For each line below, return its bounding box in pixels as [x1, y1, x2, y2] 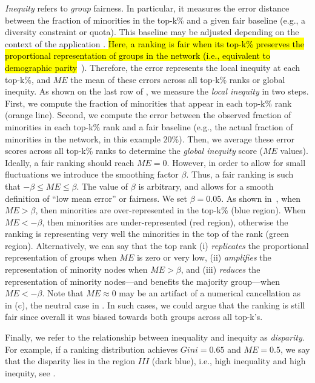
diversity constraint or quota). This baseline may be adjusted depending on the [5, 25, 299, 38]
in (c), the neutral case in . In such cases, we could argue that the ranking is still [5, 298, 305, 311]
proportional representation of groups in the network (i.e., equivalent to [5, 49, 270, 62]
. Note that [42, 287, 84, 299]
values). [280, 144, 308, 157]
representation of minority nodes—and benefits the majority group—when [5, 275, 280, 287]
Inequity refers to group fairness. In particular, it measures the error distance [5, 2, 290, 14]
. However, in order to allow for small [167, 156, 306, 168]
